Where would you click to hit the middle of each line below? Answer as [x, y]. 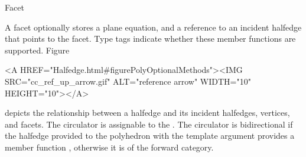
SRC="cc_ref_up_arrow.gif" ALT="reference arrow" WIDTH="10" [128, 81]
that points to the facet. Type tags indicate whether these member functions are [150, 39]
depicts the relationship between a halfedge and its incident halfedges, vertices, [147, 113]
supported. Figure [37, 50]
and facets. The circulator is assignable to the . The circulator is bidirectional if [149, 124]
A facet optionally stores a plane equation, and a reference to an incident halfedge [153, 27]
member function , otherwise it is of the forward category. [109, 147]
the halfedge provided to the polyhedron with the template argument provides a [150, 136]
